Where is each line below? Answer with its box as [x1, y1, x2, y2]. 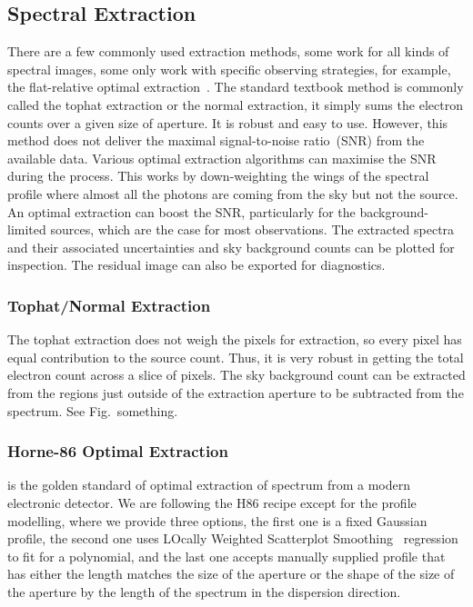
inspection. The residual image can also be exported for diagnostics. [7, 255, 386, 274]
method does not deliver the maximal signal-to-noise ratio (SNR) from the [7, 131, 425, 150]
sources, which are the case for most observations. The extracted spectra [50, 220, 455, 239]
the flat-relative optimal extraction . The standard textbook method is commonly [7, 77, 464, 96]
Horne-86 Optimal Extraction [7, 440, 228, 463]
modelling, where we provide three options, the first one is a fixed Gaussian [7, 511, 428, 530]
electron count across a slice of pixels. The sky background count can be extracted [7, 365, 466, 384]
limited [7, 220, 46, 239]
